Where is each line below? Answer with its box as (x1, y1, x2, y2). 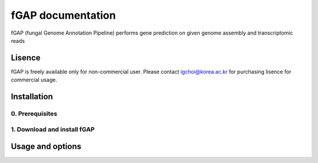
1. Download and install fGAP (11, 125, 95, 133)
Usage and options (11, 141, 82, 152)
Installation (11, 91, 53, 102)
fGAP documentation (11, 9, 116, 22)
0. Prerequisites (11, 110, 58, 118)
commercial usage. (11, 76, 58, 83)
